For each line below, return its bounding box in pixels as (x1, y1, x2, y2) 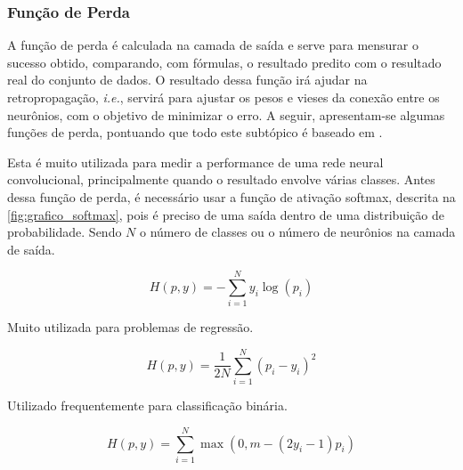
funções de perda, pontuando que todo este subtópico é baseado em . (7, 123, 383, 142)
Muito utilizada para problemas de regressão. (7, 318, 254, 336)
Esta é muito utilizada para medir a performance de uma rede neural (7, 152, 384, 171)
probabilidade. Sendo (7, 223, 122, 241)
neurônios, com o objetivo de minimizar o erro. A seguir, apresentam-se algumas (7, 105, 445, 124)
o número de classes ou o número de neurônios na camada (140, 223, 456, 241)
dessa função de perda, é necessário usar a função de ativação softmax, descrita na (7, 187, 456, 206)
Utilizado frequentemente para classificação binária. (7, 396, 288, 415)
